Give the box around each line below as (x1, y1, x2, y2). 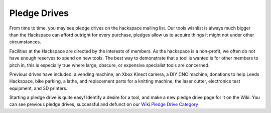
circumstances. (9, 39, 41, 45)
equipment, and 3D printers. (9, 85, 68, 91)
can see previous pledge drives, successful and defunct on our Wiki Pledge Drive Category (9, 101, 198, 107)
